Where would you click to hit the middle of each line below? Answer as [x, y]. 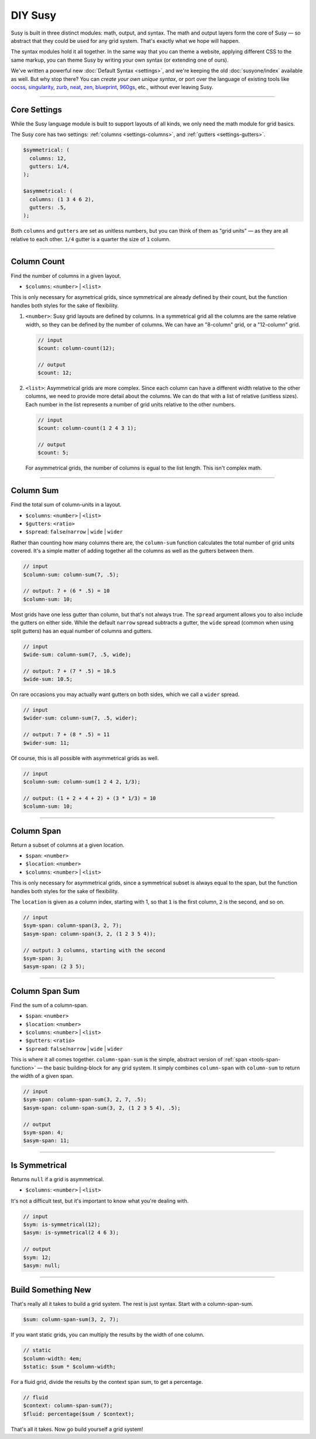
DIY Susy [34, 15]
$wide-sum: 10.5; [48, 679]
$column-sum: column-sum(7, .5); [71, 574]
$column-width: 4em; [52, 1358]
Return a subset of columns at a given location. [68, 845]
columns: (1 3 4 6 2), [62, 199]
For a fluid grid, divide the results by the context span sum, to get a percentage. [107, 1382]
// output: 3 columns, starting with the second [94, 950]
